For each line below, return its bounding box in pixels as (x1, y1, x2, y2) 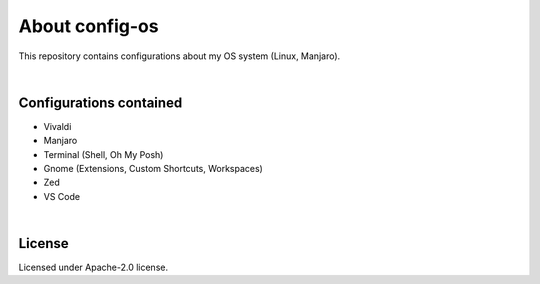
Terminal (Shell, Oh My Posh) (43, 148, 164, 160)
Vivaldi (43, 120, 72, 132)
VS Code (43, 190, 80, 202)
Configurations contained (18, 94, 183, 111)
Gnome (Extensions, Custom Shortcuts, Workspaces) (43, 163, 264, 175)
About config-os (18, 15, 159, 37)
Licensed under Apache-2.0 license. (18, 261, 169, 274)
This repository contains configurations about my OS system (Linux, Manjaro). (18, 50, 341, 62)
